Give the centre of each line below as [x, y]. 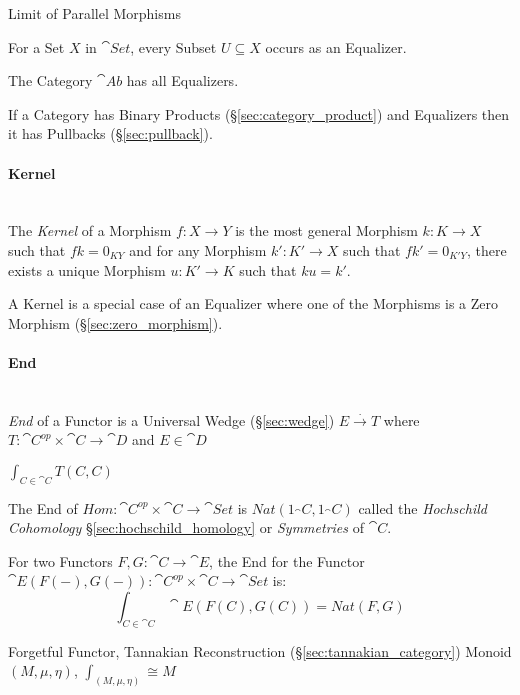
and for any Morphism [198, 249]
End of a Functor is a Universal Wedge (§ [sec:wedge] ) [171, 419]
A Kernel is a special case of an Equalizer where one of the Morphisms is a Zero [253, 303]
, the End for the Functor [287, 560]
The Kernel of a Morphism [90, 230]
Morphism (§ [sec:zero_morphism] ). [115, 322]
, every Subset [173, 46]
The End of [43, 507]
